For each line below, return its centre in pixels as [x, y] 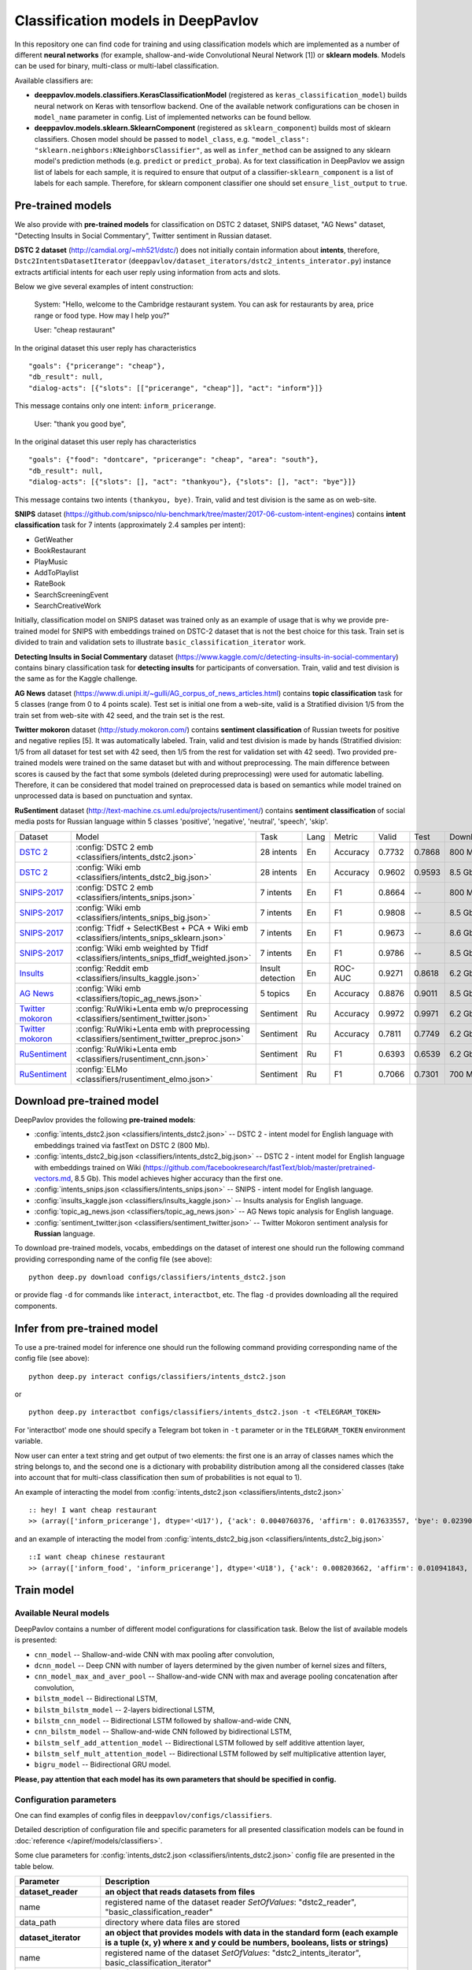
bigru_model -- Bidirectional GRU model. [103, 1764]
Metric [346, 837]
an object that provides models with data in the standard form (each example [252, 1932]
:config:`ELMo [102, 1069]
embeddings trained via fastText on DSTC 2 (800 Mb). [122, 1145]
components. [36, 1306]
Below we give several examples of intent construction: [104, 287]
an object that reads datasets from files [180, 1891]
